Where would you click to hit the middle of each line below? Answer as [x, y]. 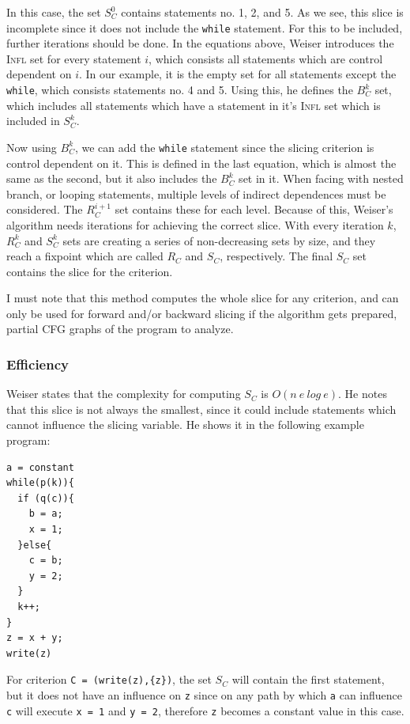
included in [33, 121]
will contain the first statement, [308, 679]
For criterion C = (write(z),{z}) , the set [109, 679]
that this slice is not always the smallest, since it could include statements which [201, 409]
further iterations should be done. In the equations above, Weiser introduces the [200, 43]
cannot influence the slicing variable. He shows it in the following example [185, 425]
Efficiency [38, 364]
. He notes [363, 394]
